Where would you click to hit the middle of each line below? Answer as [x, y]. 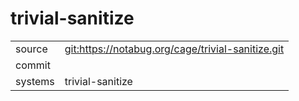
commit [33, 65]
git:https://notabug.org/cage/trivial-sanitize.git [174, 49]
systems [35, 81]
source [31, 49]
